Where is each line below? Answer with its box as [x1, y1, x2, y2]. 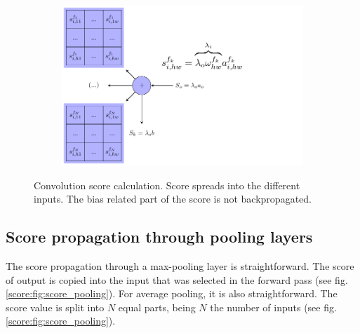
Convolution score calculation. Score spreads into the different [34, 177, 300, 192]
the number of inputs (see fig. [210, 299, 337, 314]
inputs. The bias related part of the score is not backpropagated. [34, 191, 312, 206]
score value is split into [6, 299, 105, 314]
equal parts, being [118, 299, 196, 314]
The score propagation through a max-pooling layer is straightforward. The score [6, 258, 354, 273]
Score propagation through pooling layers [6, 226, 313, 247]
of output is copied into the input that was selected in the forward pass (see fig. [6, 272, 348, 287]
